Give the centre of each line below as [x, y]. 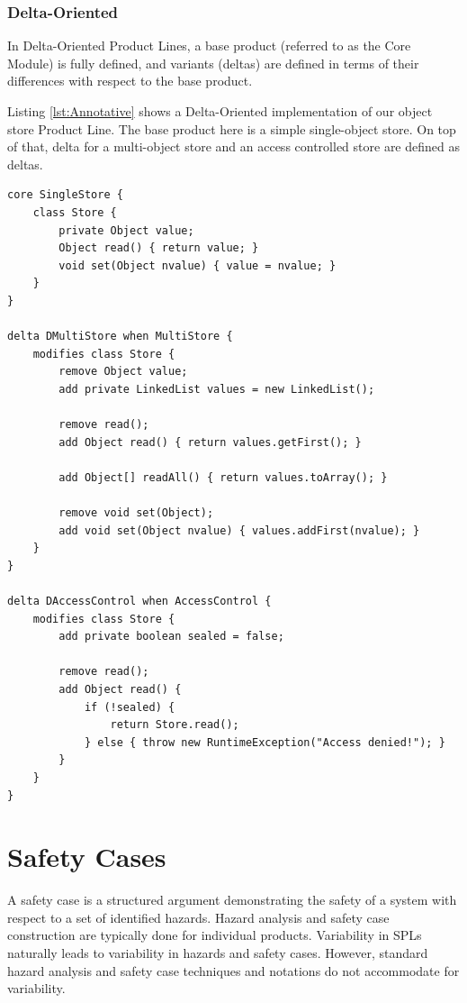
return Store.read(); [175, 725]
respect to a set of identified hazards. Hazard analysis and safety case [198, 917]
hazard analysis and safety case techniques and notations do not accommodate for [233, 970]
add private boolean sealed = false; [171, 637]
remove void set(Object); [136, 513]
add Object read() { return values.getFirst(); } [210, 442]
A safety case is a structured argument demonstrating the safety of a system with [232, 900]
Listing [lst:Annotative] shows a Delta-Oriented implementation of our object [220, 111]
